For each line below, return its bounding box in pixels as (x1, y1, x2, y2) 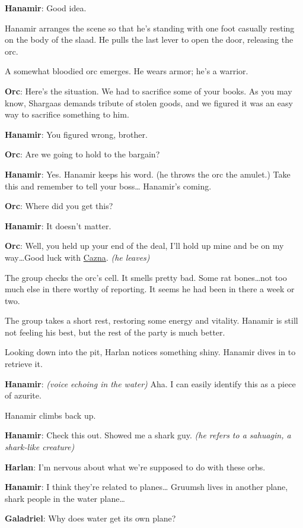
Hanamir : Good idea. (5, 2, 87, 14)
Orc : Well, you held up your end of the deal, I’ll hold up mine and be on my (5, 239, 284, 252)
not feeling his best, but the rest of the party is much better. (5, 325, 225, 338)
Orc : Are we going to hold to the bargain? (5, 148, 160, 160)
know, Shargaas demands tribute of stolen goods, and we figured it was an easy (5, 96, 293, 109)
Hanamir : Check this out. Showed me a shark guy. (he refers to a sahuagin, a (5, 429, 291, 441)
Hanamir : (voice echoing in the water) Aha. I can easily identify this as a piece (5, 377, 296, 390)
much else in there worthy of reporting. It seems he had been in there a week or (5, 283, 295, 295)
